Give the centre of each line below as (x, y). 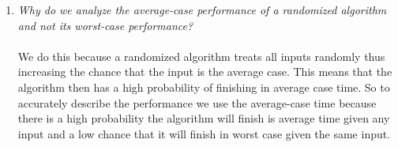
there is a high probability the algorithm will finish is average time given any (204, 118)
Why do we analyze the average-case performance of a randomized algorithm (202, 9)
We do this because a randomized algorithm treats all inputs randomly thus (201, 56)
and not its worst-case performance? (105, 25)
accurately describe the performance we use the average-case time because (197, 102)
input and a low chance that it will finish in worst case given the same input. (204, 133)
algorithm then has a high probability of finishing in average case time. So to (204, 87)
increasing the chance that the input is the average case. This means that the (205, 72)
